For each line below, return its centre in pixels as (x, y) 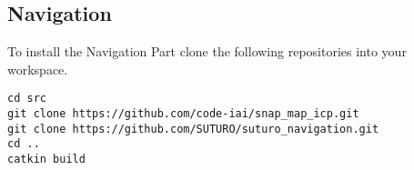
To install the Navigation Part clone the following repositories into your (207, 51)
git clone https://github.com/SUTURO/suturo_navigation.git (193, 129)
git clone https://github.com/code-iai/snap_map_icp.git (183, 114)
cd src (27, 99)
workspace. (38, 69)
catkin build (46, 160)
